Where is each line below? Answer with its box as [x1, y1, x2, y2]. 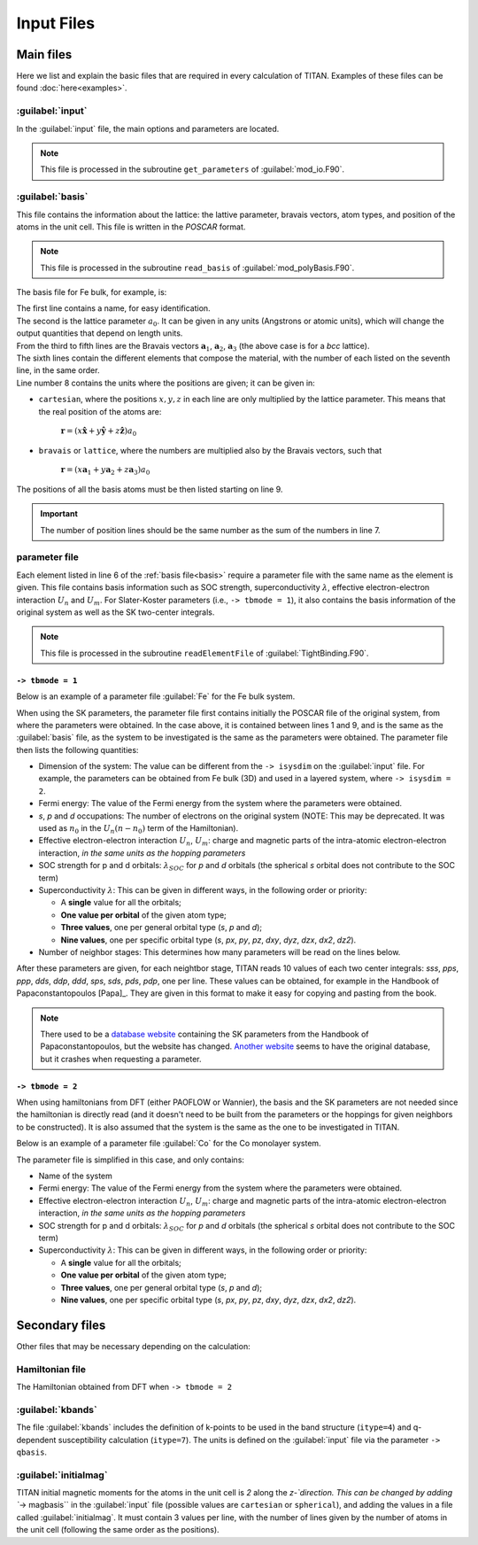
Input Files [16, 13, 96, 33]
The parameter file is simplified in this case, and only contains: [16, 1154, 245, 1165]
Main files [16, 47, 73, 62]
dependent [16, 1434, 57, 1445]
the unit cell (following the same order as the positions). [16, 1525, 220, 1535]
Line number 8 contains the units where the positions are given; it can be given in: [16, 377, 316, 388]
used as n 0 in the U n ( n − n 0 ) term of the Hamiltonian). [38, 823, 239, 835]
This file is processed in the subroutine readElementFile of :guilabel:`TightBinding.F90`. [40, 648, 369, 658]
